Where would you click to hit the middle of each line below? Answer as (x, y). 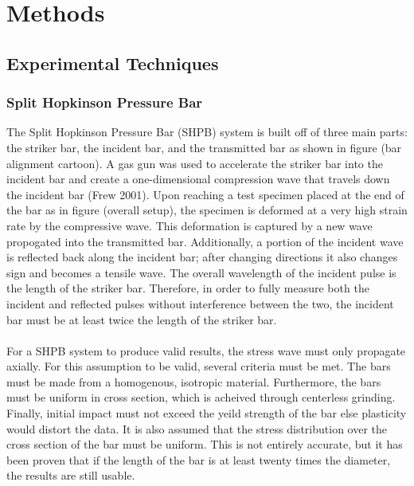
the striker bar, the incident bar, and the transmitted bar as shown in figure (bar (204, 147)
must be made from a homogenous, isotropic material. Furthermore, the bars (194, 381)
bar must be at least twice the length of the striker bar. (142, 319)
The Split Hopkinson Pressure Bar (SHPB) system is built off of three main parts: (207, 132)
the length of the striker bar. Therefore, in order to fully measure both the (188, 288)
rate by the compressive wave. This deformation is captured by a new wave (189, 225)
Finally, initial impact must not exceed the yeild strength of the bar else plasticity (207, 413)
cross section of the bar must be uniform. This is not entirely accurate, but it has (205, 444)
